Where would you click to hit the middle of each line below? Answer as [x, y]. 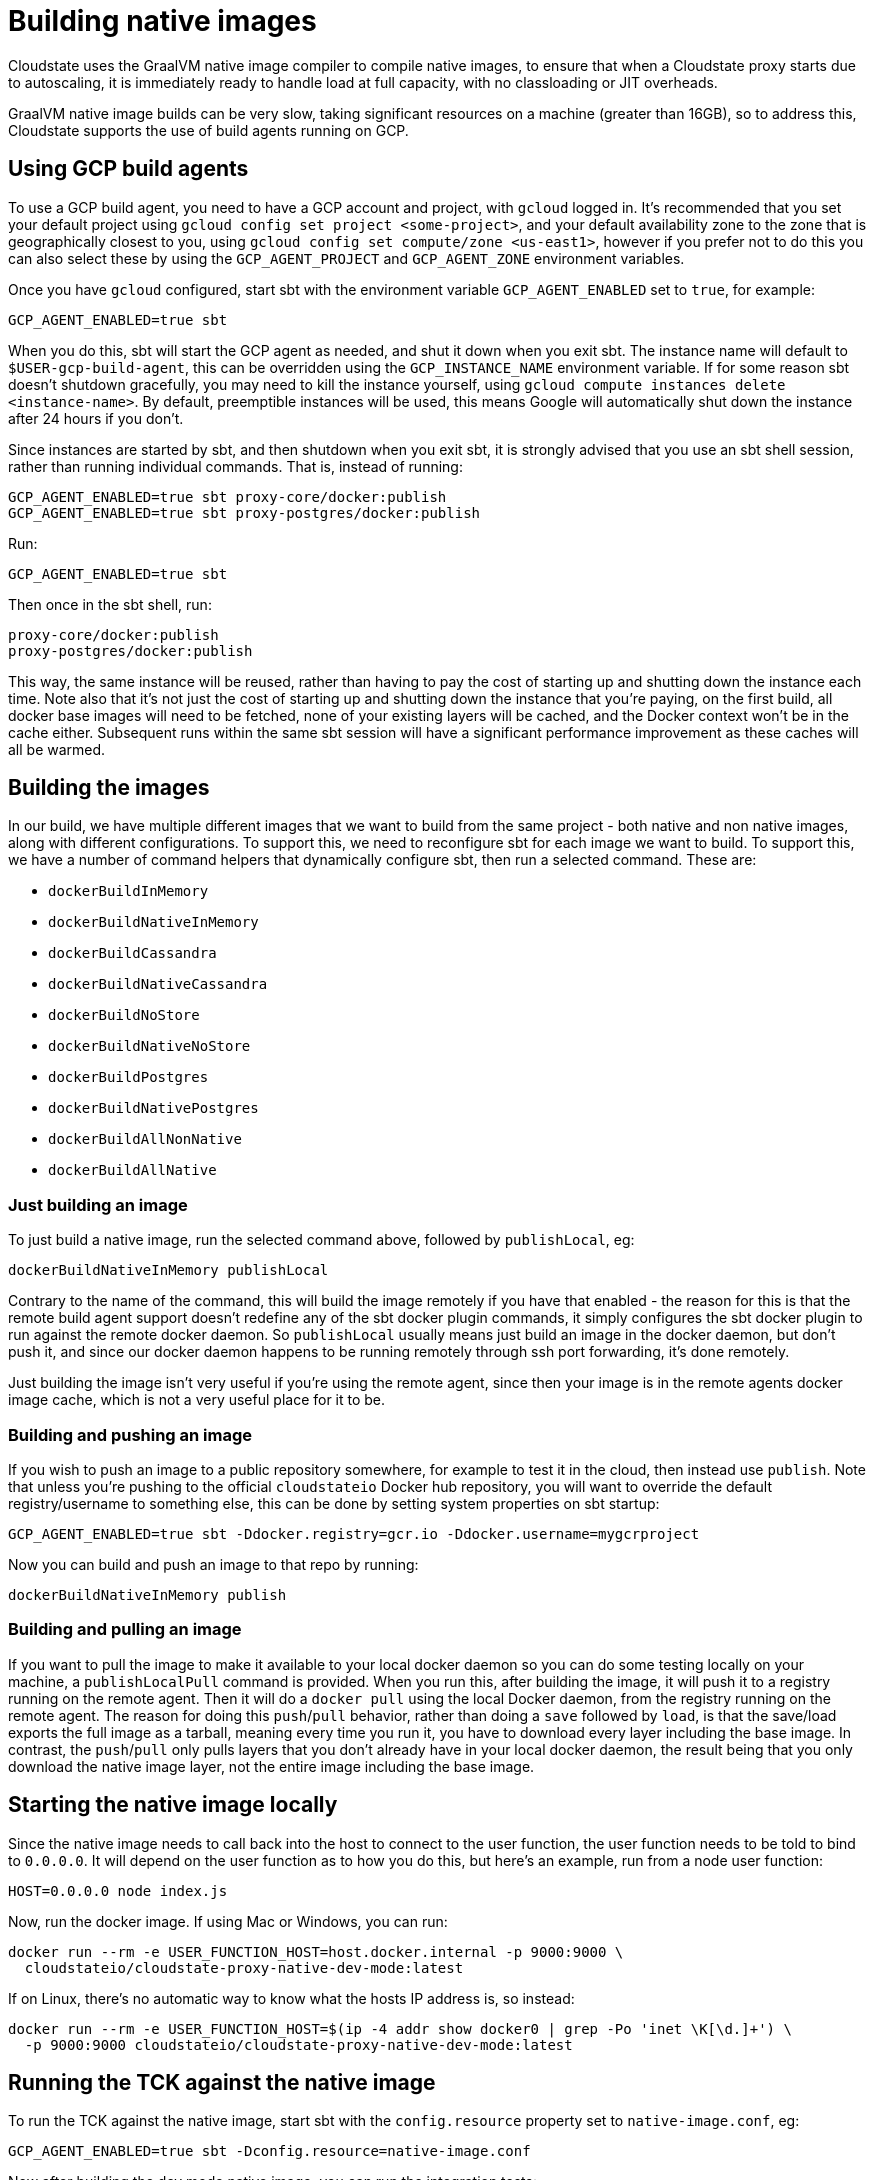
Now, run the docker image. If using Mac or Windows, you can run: [228, 1921]
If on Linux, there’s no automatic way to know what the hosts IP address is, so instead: [291, 1998]
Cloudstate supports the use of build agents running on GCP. [208, 130]
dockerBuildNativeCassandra [158, 984]
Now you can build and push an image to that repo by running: [213, 1564]
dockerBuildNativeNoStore [149, 1046]
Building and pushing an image [130, 1434]
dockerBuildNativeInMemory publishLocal [168, 1270]
